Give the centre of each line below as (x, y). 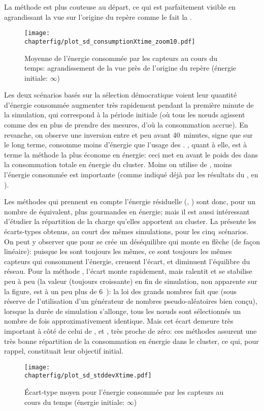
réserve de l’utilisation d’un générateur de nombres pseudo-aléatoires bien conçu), (131, 301)
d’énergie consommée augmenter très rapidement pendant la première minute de (129, 104)
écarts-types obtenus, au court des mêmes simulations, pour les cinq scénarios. (126, 231)
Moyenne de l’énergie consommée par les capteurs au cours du (121, 58)
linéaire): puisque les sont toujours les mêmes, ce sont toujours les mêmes (118, 251)
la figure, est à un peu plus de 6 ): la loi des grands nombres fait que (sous (120, 291)
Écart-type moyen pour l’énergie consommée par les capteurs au (124, 392)
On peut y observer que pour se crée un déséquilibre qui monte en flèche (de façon (132, 241)
